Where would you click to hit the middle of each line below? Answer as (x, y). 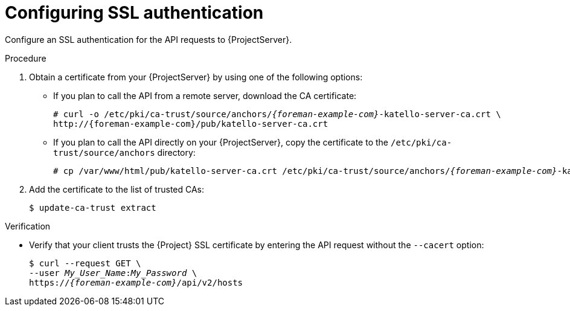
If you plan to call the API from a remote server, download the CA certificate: (205, 95)
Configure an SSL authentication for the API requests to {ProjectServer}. (149, 39)
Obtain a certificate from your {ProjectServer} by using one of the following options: (196, 77)
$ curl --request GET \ (85, 263)
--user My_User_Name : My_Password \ (113, 273)
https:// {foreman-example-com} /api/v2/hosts (136, 282)
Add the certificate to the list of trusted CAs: (117, 189)
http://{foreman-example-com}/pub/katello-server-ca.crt (191, 123)
